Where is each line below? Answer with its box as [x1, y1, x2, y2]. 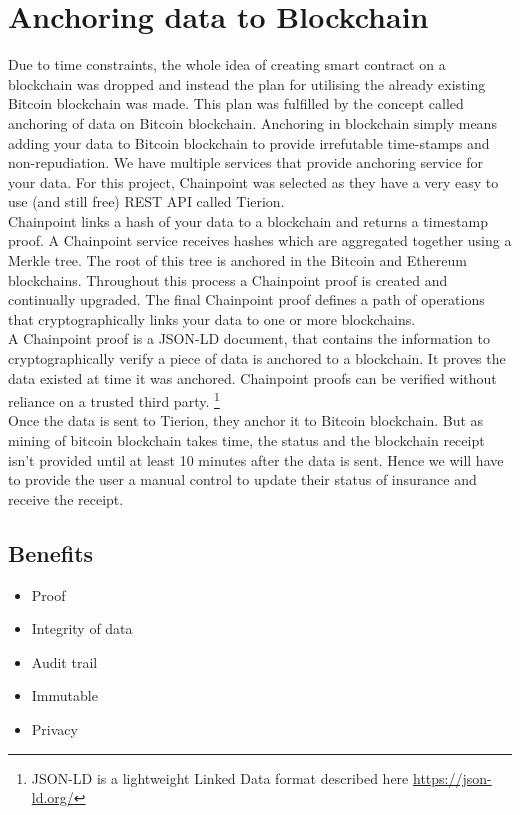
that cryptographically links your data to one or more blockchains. [8, 308, 416, 329]
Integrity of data [31, 618, 133, 639]
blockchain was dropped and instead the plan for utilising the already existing [8, 73, 486, 94]
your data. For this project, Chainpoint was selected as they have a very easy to [8, 171, 499, 192]
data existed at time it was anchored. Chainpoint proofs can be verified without [8, 367, 497, 388]
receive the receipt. [8, 488, 124, 509]
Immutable [31, 685, 98, 706]
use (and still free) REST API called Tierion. [8, 191, 285, 212]
